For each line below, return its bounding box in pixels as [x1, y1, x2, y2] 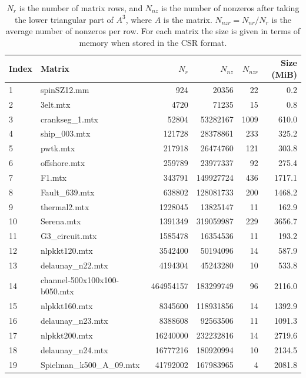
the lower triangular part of [15, 13, 114, 25]
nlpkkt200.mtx [40, 329, 93, 341]
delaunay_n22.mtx [40, 258, 108, 271]
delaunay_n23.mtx [40, 314, 108, 327]
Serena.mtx [40, 215, 81, 227]
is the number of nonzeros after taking [161, 2, 300, 14]
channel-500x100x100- [40, 273, 119, 286]
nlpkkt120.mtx [40, 244, 93, 257]
